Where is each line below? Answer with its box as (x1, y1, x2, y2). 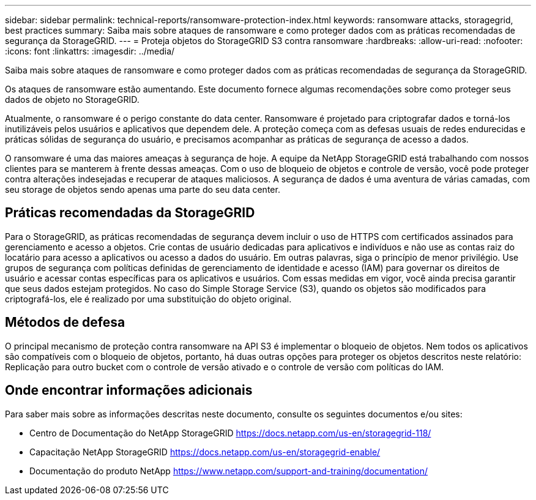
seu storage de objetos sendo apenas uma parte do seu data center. (5, 184, 280, 195)
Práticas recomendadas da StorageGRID (5, 205, 255, 221)
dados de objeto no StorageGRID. (5, 94, 140, 105)
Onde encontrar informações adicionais (5, 382, 253, 398)
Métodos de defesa (5, 315, 125, 330)
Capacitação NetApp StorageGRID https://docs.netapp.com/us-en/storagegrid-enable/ (29, 446, 381, 457)
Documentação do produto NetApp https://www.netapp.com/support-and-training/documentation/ (29, 465, 428, 476)
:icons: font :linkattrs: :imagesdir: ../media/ (5, 46, 175, 56)
